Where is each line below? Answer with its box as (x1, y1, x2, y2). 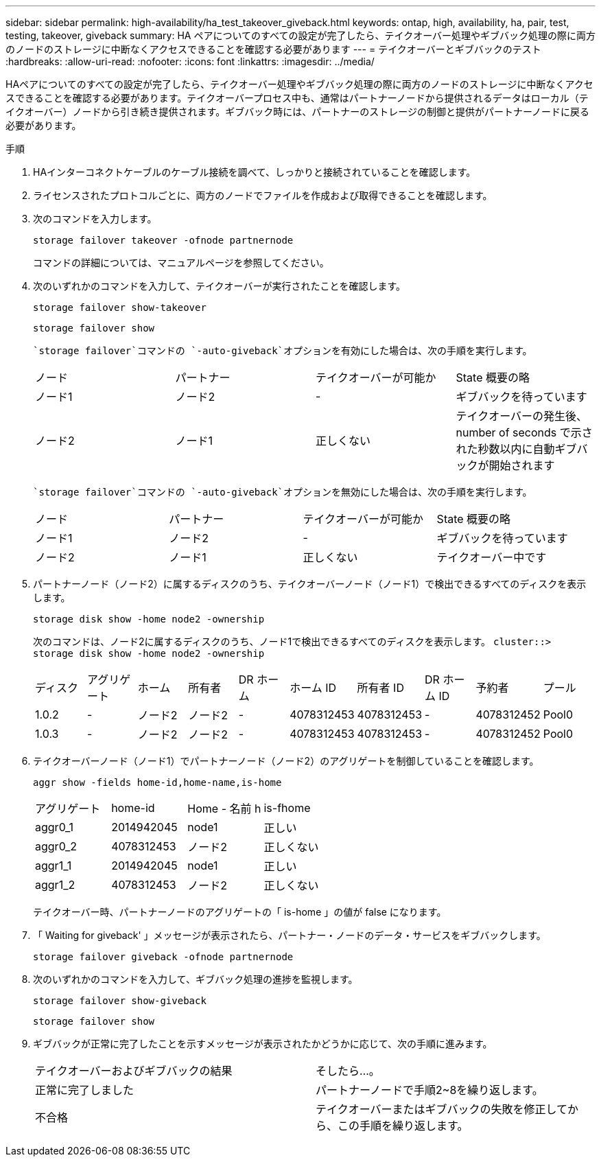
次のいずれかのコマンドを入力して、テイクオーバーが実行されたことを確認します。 (33, 280, 406, 292)
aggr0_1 (35, 820, 74, 834)
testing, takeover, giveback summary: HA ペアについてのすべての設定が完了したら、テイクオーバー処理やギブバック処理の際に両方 (5, 30, 596, 41)
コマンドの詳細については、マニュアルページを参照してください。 (33, 257, 329, 268)
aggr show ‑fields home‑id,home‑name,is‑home (33, 777, 282, 788)
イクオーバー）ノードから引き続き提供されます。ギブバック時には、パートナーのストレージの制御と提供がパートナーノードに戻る (5, 106, 590, 117)
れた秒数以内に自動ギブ (456, 442, 577, 456)
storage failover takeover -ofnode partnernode (33, 235, 294, 246)
